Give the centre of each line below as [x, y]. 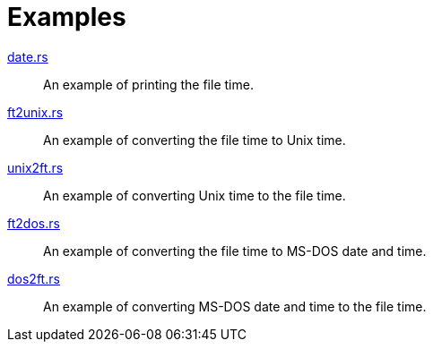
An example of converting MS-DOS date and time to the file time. [235, 306]
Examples [67, 17]
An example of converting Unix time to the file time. [195, 195]
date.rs [28, 56]
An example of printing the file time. [148, 84]
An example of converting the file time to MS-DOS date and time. [235, 251]
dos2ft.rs [34, 278]
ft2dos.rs [34, 223]
